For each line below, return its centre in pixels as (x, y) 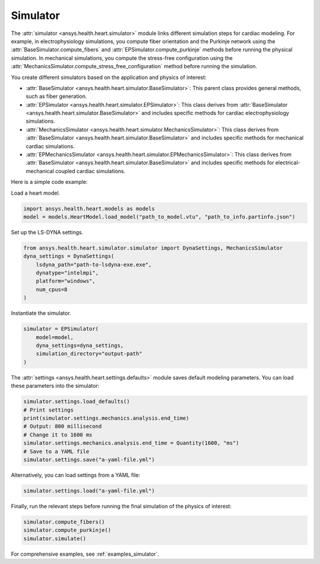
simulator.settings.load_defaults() (77, 402)
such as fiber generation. (56, 96)
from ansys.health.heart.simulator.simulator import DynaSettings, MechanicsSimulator (153, 248)
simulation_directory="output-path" (89, 354)
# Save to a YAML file (56, 451)
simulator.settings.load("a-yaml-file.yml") (89, 490)
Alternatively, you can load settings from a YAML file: (76, 475)
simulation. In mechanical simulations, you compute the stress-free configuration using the (122, 58)
